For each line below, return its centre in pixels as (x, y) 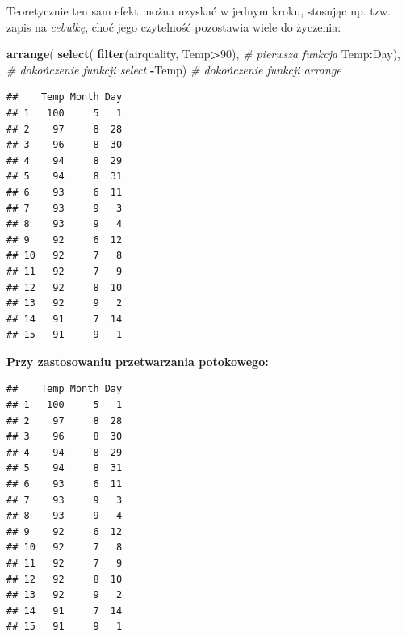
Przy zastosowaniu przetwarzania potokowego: (138, 361)
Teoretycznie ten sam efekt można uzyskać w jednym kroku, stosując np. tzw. (199, 11)
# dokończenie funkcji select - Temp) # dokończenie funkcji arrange (174, 69)
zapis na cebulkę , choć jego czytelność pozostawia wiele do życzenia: (174, 26)
